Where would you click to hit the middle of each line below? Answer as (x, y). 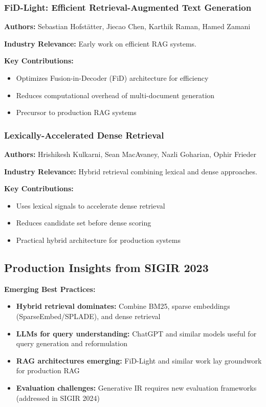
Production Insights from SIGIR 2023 (106, 267)
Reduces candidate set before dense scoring (84, 223)
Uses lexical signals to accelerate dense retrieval (91, 205)
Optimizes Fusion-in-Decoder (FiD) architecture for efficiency (112, 78)
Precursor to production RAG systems (76, 112)
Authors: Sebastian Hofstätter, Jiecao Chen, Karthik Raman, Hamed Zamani (127, 26)
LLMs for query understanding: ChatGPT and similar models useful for (136, 333)
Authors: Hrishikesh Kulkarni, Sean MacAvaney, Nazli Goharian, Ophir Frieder (130, 154)
